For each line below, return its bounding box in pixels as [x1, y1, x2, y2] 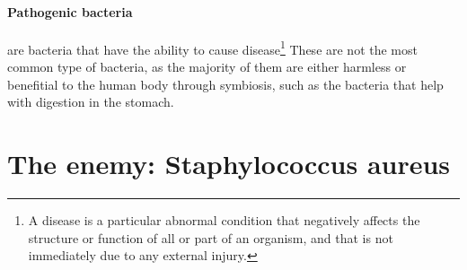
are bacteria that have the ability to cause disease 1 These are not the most [7, 37, 418, 58]
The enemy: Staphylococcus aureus [7, 145, 451, 182]
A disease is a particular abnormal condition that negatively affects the [28, 210, 420, 229]
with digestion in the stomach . [7, 92, 174, 111]
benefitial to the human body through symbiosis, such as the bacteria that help [7, 74, 444, 93]
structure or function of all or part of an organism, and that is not [28, 228, 393, 247]
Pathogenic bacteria [7, 2, 133, 21]
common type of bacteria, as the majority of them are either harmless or [7, 57, 407, 76]
